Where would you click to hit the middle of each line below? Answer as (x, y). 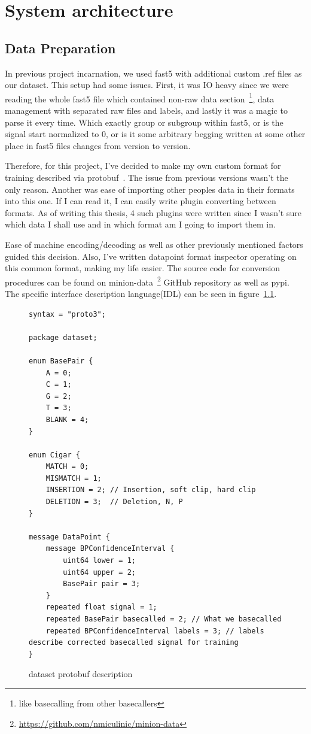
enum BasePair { (61, 361)
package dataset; (63, 337)
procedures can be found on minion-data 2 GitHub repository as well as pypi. (147, 281)
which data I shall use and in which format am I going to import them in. (140, 224)
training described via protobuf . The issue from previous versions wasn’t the (147, 177)
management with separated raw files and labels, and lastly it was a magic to (146, 110)
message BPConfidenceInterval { (110, 549)
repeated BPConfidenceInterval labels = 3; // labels (155, 631)
